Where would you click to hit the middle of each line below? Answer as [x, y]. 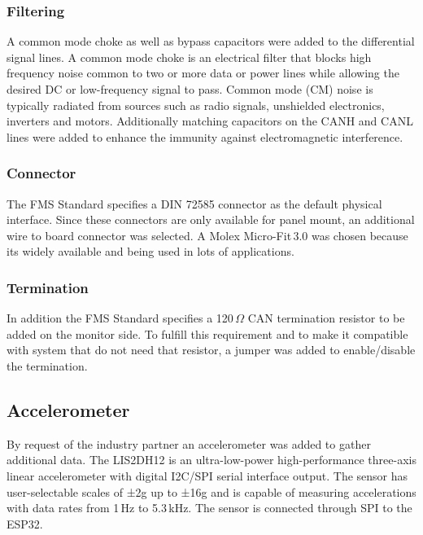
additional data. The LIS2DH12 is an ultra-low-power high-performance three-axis [211, 460]
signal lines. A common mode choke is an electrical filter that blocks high [189, 57]
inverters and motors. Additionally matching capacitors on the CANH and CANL [210, 121]
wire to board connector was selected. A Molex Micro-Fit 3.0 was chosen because [207, 235]
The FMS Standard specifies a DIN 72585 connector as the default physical [194, 203]
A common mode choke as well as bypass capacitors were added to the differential [211, 41]
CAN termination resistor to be [326, 318]
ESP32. [25, 523]
